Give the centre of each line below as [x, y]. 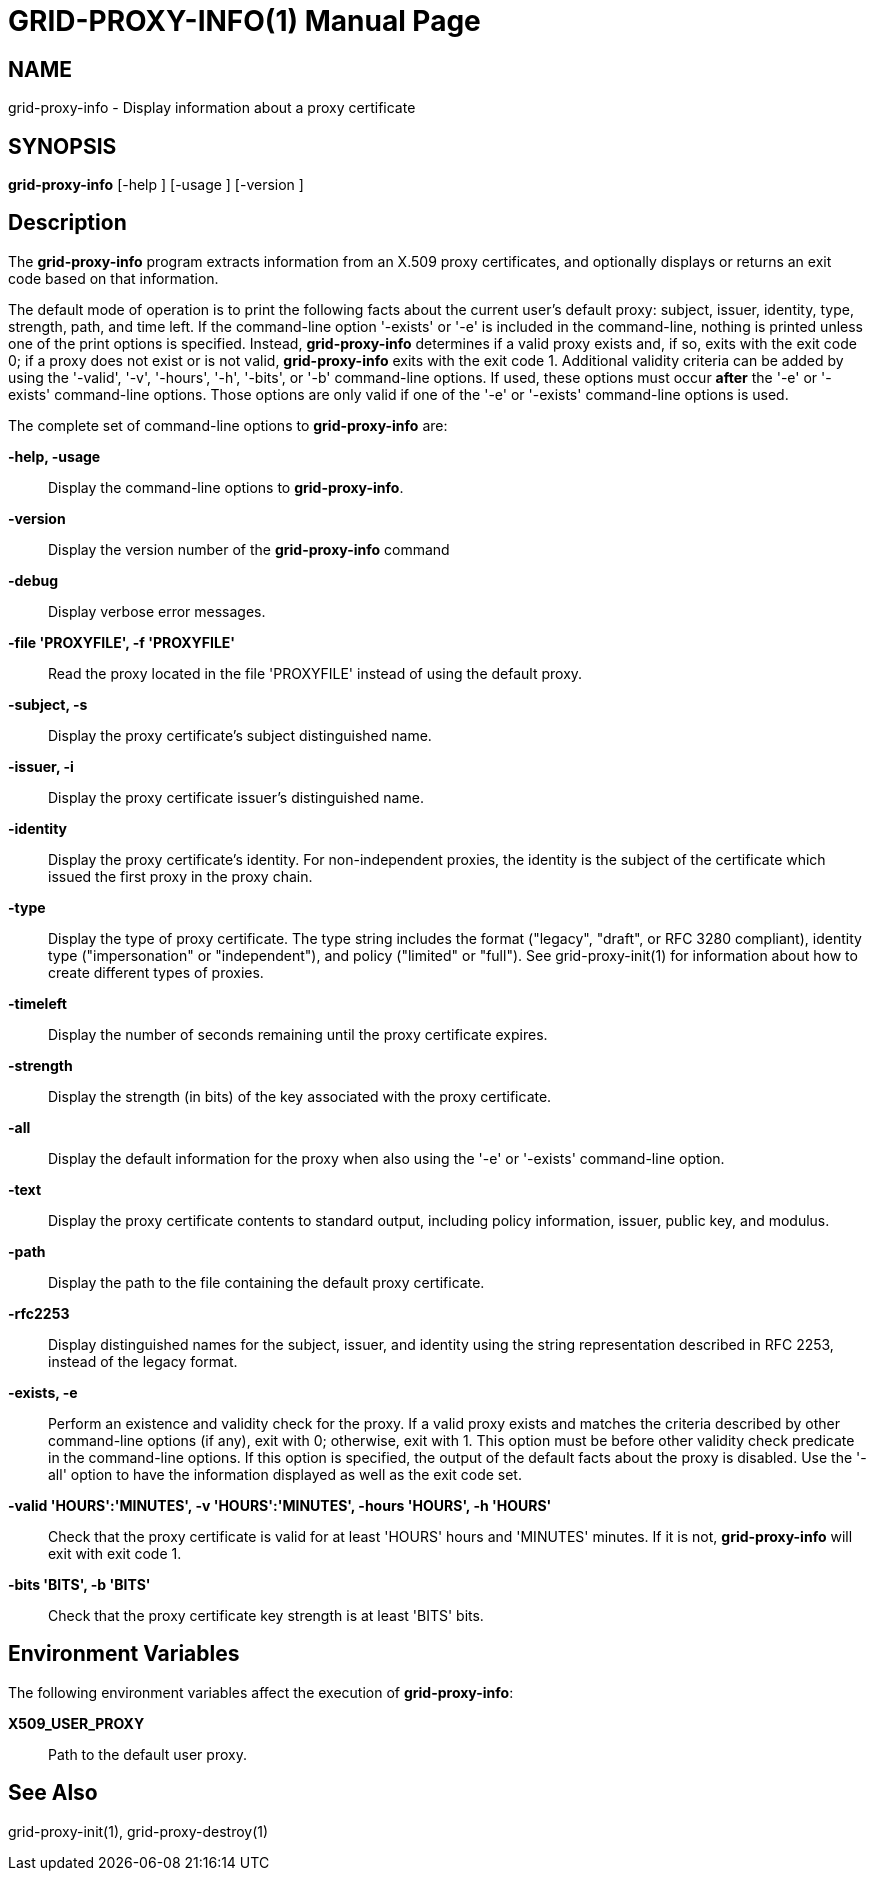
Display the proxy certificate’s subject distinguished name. [240, 735]
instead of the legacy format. [143, 1361]
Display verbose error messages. [157, 611]
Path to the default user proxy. [147, 1754]
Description [67, 223]
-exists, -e [43, 1392]
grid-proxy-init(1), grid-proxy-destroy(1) [138, 1831]
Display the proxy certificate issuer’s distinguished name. [236, 797]
